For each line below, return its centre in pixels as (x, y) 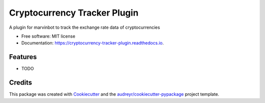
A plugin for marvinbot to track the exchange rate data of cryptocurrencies (85, 27)
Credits (21, 83)
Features (23, 57)
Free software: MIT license (48, 36)
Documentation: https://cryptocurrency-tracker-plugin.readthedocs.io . (93, 43)
